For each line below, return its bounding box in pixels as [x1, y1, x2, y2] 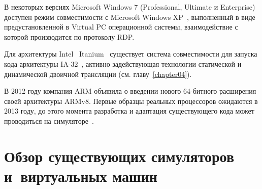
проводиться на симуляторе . [4, 115, 94, 126]
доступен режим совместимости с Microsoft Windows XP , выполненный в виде [4, 11, 255, 22]
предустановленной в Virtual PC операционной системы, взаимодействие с [4, 21, 238, 32]
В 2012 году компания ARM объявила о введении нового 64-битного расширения [4, 86, 256, 96]
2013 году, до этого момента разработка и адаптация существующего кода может [4, 105, 254, 116]
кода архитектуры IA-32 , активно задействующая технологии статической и [4, 58, 242, 69]
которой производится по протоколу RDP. [4, 31, 135, 42]
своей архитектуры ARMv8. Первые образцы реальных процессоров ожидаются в [4, 95, 258, 106]
